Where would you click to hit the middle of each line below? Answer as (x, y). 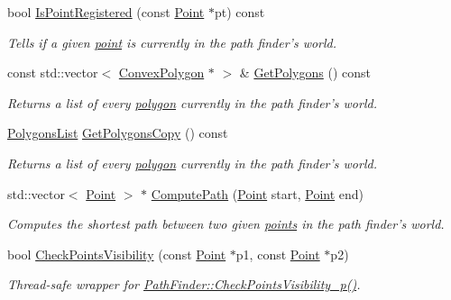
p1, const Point (278, 254)
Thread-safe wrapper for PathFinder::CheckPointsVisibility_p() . (184, 284)
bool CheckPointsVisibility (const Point (117, 254)
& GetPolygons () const (305, 73)
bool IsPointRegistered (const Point (106, 12)
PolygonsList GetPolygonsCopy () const (118, 133)
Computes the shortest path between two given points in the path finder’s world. (226, 224)
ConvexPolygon (161, 73)
